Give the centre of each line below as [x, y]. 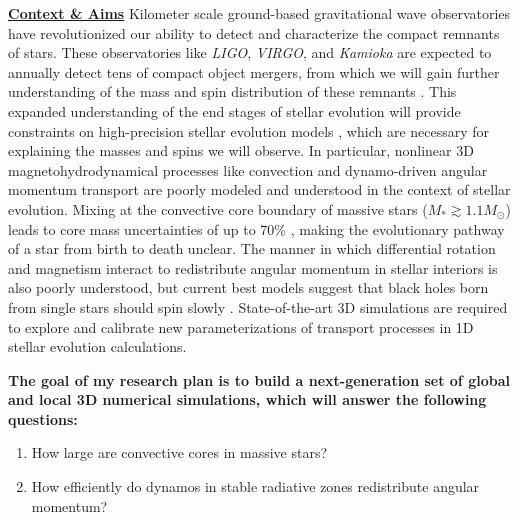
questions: [43, 418]
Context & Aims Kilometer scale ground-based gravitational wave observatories [259, 13]
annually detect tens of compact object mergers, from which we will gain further [254, 71]
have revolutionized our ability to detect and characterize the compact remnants [254, 32]
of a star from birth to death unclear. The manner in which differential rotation [252, 248]
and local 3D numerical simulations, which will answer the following [247, 399]
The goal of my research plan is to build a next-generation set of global [259, 379]
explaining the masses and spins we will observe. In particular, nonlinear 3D [241, 150]
